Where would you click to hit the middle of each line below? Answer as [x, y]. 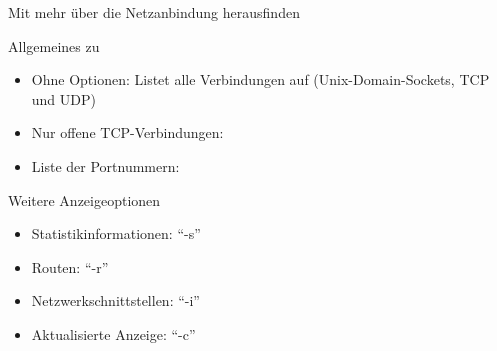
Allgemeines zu [54, 45]
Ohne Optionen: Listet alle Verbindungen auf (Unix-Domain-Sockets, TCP [260, 79]
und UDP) [63, 98]
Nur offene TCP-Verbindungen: [127, 132]
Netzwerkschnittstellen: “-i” [115, 300]
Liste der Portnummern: [105, 165]
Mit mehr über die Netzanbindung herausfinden [154, 12]
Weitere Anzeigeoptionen [84, 199]
